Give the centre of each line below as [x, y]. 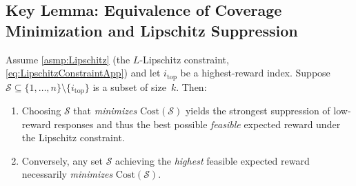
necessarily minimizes [67, 174]
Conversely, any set [62, 160]
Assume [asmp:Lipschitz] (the [68, 59]
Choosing [41, 111]
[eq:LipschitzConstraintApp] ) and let [83, 73]
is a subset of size [129, 86]
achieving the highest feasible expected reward [212, 160]
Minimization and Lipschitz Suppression [152, 30]
